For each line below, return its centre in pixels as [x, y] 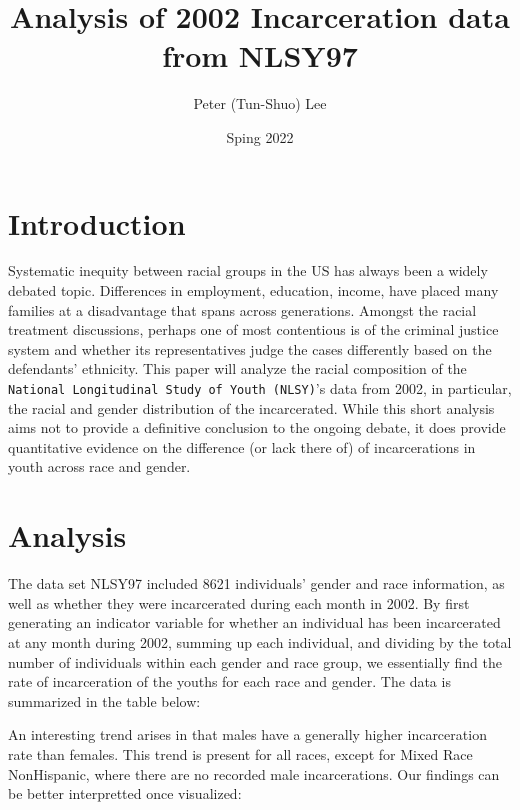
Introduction [97, 222]
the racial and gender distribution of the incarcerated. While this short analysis [251, 407]
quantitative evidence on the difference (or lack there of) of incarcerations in [242, 446]
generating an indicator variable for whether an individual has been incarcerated [254, 622]
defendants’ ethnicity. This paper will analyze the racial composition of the [237, 368]
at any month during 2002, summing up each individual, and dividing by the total [260, 641]
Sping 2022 [260, 136]
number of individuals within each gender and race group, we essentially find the [255, 661]
